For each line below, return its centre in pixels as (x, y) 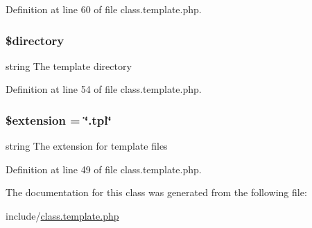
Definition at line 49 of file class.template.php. (104, 169)
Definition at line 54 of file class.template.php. (104, 89)
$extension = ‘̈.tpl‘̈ (59, 120)
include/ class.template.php (62, 216)
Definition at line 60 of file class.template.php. (104, 9)
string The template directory (69, 65)
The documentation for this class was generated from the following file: (156, 192)
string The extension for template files (87, 146)
